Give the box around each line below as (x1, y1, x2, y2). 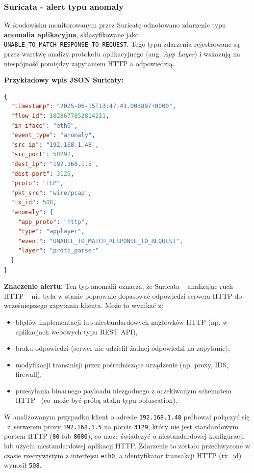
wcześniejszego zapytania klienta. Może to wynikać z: (4, 300, 163, 310)
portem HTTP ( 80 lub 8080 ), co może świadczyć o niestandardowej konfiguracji (4, 431, 244, 441)
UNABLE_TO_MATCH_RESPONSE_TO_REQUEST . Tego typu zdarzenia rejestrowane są (4, 39, 240, 49)
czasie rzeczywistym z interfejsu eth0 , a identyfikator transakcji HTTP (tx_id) (4, 450, 242, 460)
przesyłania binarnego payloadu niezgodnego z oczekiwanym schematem (15, 385, 232, 395)
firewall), (15, 369, 42, 379)
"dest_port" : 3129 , (11, 170, 75, 177)
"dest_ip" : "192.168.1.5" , (11, 161, 99, 167)
